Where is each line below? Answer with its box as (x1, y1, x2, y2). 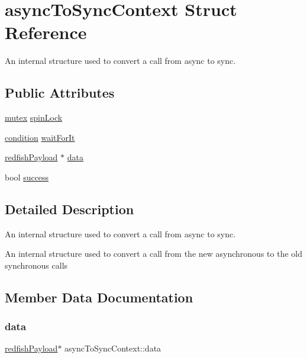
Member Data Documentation (5, 288, 193, 306)
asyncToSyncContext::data (64, 342, 161, 354)
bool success (5, 170, 49, 183)
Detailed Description (5, 199, 134, 218)
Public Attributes (5, 83, 115, 102)
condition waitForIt (5, 131, 75, 143)
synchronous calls (5, 259, 68, 271)
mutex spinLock (5, 111, 63, 124)
